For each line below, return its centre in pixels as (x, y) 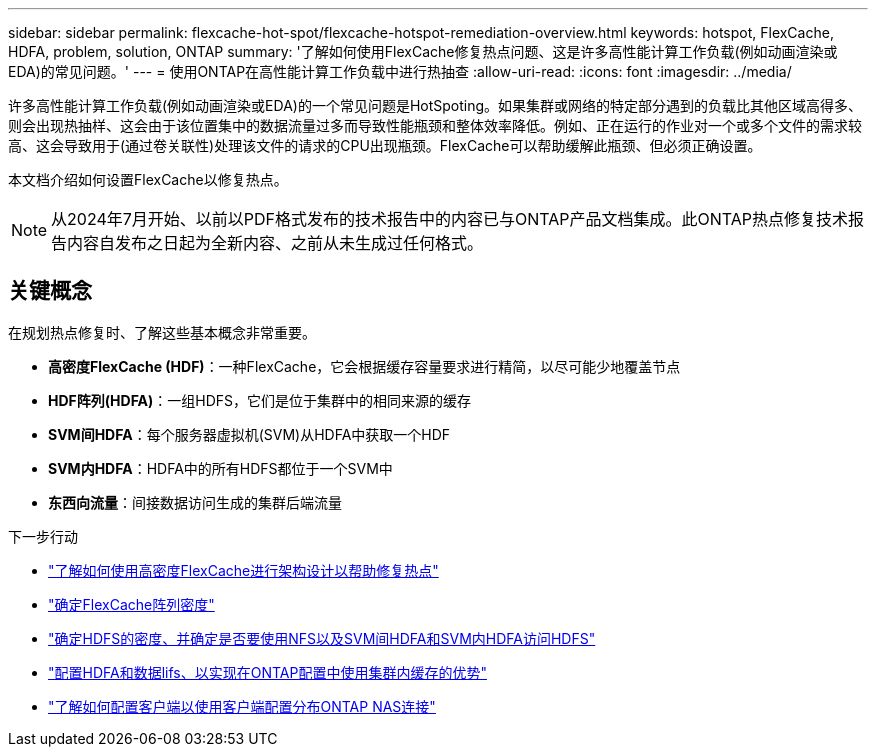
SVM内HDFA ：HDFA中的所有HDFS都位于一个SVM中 (220, 468)
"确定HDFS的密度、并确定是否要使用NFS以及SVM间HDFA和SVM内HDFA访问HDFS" (322, 638)
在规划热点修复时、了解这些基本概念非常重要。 (162, 332)
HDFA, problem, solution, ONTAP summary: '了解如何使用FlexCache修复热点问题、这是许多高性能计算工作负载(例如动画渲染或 (423, 51)
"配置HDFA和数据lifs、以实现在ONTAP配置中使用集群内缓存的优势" (267, 672)
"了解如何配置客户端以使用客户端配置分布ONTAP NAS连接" (242, 706)
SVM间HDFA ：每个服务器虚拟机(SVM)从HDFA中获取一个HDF (249, 434)
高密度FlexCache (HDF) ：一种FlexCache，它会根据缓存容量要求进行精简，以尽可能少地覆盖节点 (364, 366)
